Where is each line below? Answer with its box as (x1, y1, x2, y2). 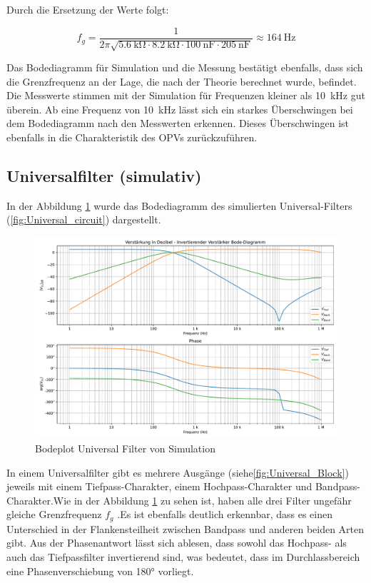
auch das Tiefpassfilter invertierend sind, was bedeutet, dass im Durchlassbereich (6, 549, 360, 564)
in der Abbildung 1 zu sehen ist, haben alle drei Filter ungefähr (73, 492, 352, 507)
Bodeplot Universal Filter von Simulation (35, 440, 215, 455)
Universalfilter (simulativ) (6, 165, 202, 186)
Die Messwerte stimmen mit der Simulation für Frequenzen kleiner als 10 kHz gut (6, 88, 365, 103)
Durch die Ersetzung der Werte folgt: (6, 2, 169, 16)
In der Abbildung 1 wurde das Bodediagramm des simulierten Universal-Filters (6, 198, 352, 213)
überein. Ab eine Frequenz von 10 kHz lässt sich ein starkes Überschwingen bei (6, 101, 353, 116)
